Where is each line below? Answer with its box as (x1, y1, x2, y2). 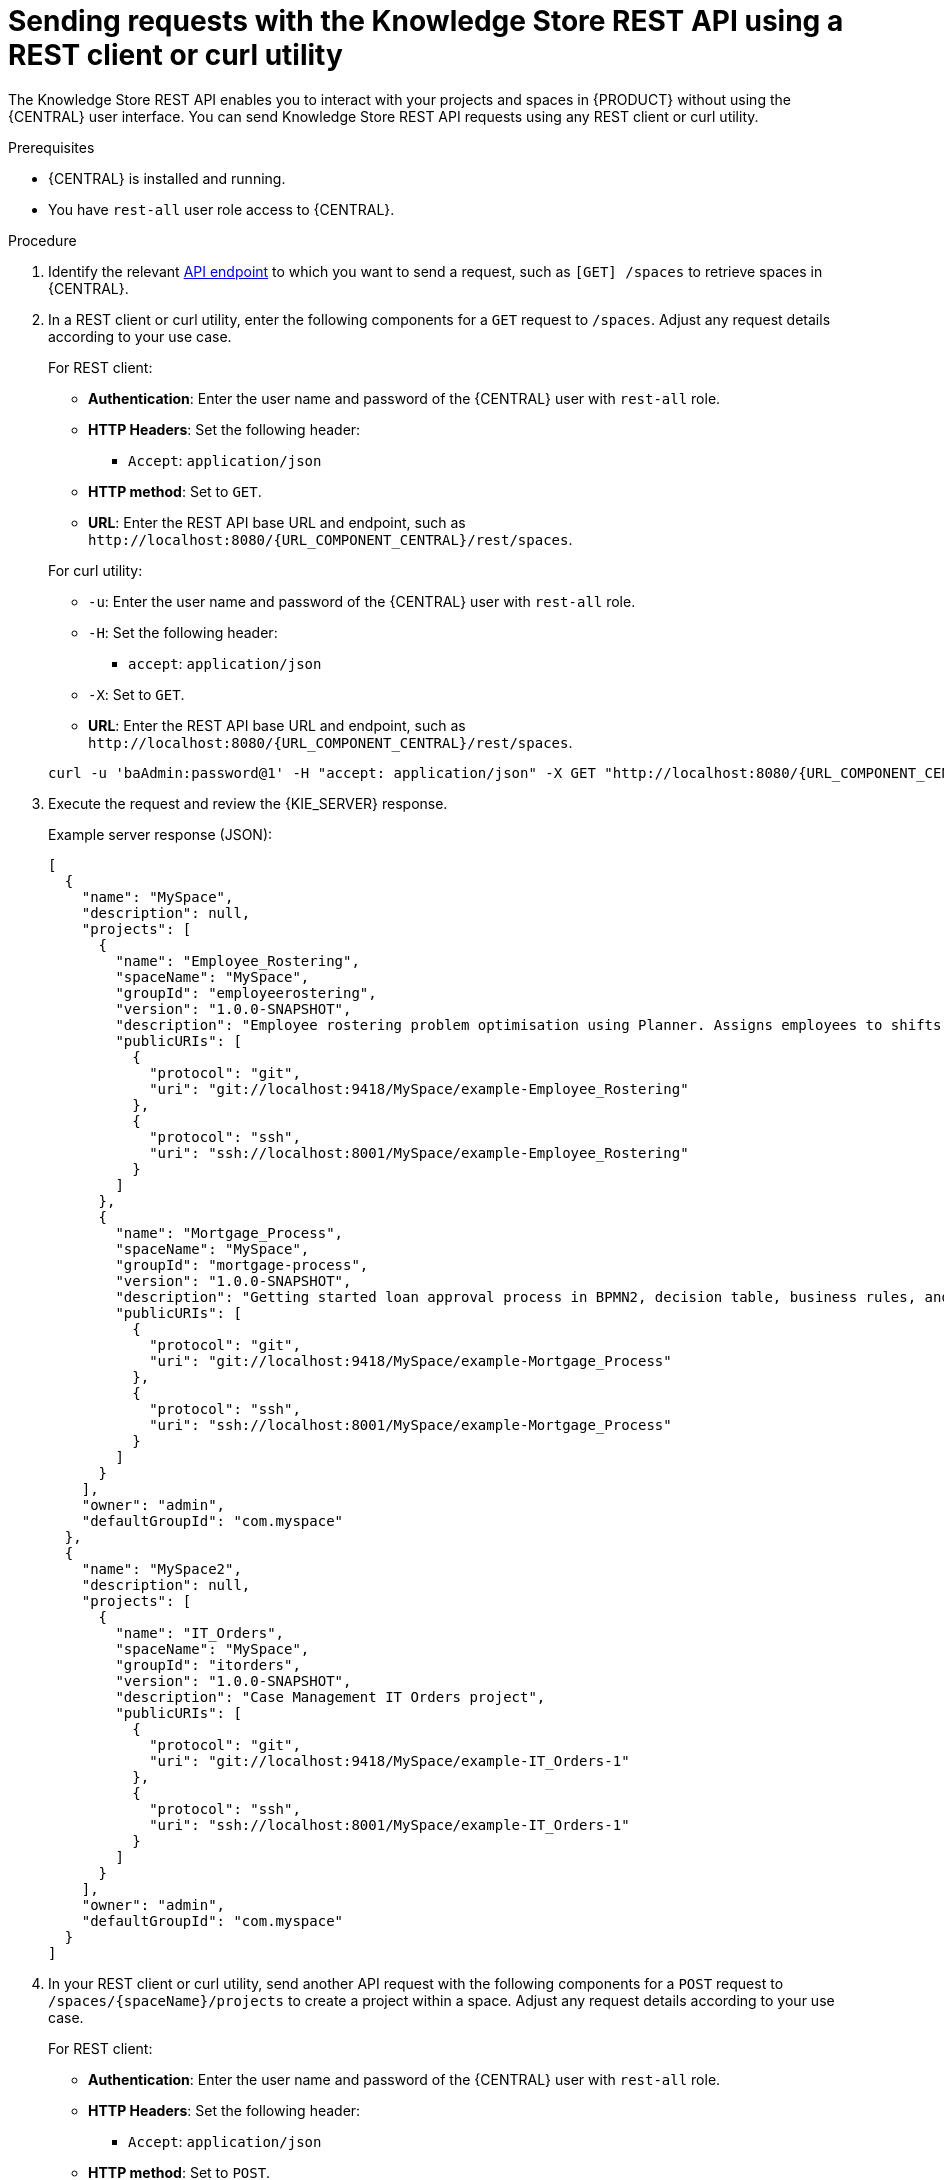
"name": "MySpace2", (81, 1560, 242, 1577)
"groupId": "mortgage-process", (115, 1256, 369, 1273)
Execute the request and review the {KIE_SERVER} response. (48, 794, 448, 812)
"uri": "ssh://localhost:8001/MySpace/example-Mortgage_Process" (149, 1416, 672, 1433)
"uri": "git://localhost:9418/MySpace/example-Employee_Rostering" (149, 1080, 689, 1097)
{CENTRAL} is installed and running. (48, 169, 286, 187)
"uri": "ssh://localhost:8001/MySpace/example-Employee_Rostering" (149, 1144, 689, 1161)
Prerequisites (8, 138, 95, 156)
